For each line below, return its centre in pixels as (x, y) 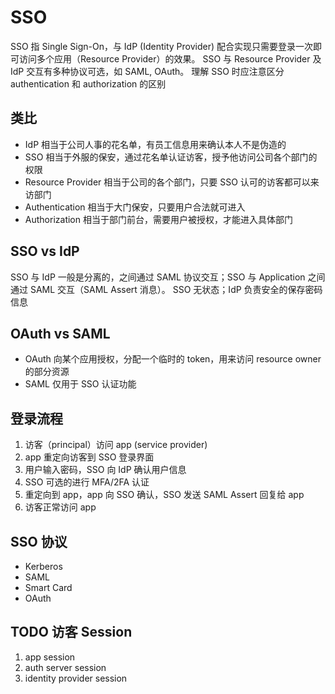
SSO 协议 (39, 541)
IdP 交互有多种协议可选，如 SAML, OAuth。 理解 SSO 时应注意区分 (147, 71)
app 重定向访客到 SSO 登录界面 (89, 457)
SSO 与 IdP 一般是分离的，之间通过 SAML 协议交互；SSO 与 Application (158, 277)
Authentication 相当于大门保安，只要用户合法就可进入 (135, 207)
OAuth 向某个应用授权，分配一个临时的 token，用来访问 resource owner (173, 359)
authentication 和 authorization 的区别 (88, 83)
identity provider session (76, 678)
